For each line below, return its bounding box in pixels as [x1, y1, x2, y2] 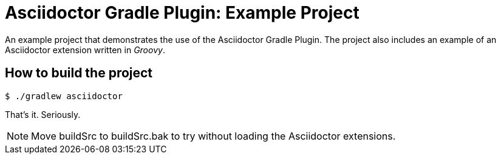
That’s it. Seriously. [5, 109, 81, 120]
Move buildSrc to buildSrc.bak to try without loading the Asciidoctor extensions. [31, 129, 396, 142]
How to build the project [5, 65, 153, 81]
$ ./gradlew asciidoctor [5, 91, 123, 101]
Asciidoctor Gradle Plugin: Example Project [5, 2, 360, 23]
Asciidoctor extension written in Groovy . [5, 44, 165, 55]
